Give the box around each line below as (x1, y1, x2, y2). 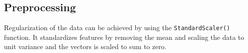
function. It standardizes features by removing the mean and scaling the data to (4, 32, 245, 42)
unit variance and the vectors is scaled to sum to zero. (4, 41, 167, 52)
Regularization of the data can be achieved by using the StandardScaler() (4, 22, 230, 33)
